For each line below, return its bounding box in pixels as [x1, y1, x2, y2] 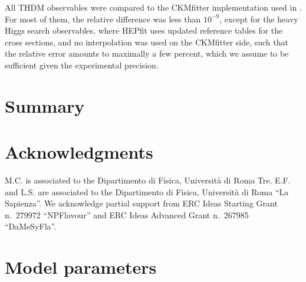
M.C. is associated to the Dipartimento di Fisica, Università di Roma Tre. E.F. [5, 174, 291, 186]
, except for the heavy [219, 12, 298, 25]
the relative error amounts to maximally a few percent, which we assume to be [5, 47, 289, 60]
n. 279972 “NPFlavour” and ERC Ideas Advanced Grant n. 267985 [5, 208, 249, 221]
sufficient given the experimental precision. [5, 58, 159, 71]
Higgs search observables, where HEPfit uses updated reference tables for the [5, 24, 283, 37]
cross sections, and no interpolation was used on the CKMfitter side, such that [5, 35, 288, 48]
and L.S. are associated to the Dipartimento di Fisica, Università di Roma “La [5, 185, 289, 198]
